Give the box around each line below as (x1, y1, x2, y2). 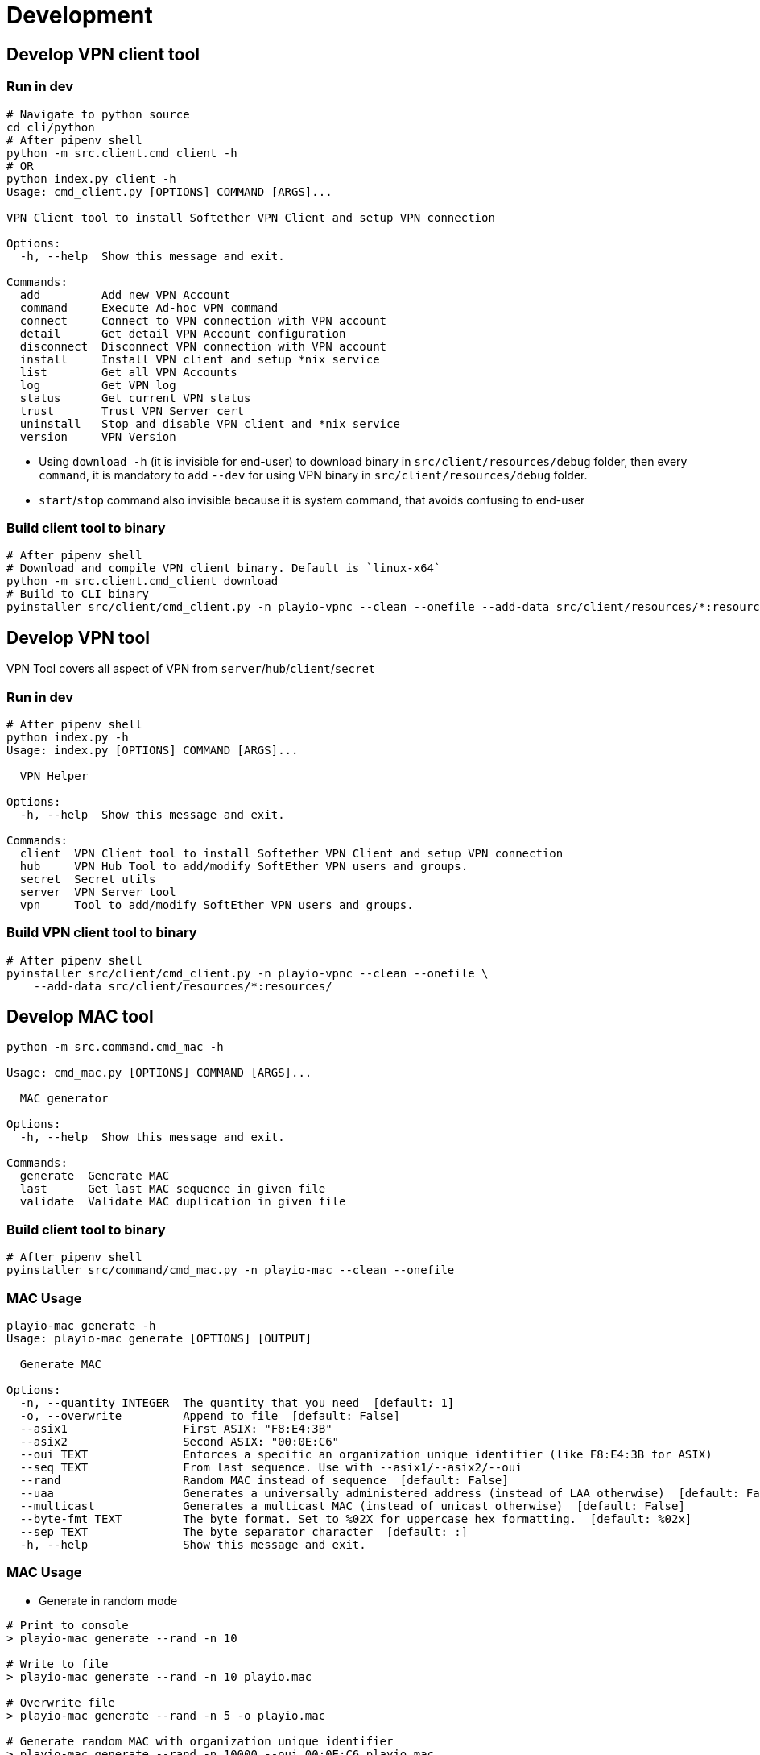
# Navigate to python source (6, 107, 190, 121)
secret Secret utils (19, 872, 156, 886)
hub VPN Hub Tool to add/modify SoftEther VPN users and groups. (19, 859, 469, 873)
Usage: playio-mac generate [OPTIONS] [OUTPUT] (6, 1331, 312, 1345)
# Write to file (6, 1657, 109, 1670)
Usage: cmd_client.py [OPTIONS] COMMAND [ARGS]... (6, 185, 332, 198)
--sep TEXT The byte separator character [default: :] (19, 1525, 469, 1538)
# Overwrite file (6, 1695, 115, 1709)
